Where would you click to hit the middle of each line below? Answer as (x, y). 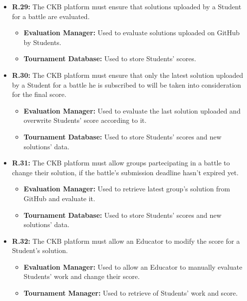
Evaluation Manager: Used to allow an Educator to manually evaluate (133, 266)
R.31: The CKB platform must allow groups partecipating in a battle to (121, 163)
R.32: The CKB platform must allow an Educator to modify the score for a (126, 241)
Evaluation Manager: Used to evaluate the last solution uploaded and (132, 110)
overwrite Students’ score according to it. (85, 120)
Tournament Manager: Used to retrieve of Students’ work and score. (131, 293)
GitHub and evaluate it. (59, 198)
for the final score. (39, 94)
